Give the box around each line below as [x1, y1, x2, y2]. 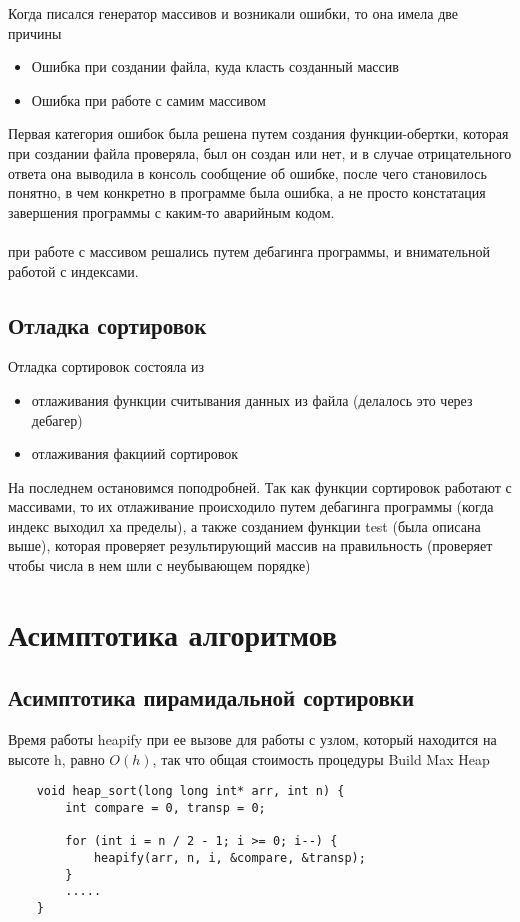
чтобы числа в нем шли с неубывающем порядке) [8, 555, 311, 576]
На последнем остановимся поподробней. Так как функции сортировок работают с [8, 476, 512, 497]
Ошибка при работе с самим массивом [31, 89, 266, 110]
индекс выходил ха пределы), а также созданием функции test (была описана [8, 515, 481, 536]
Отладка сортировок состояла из [8, 356, 205, 377]
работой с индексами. [8, 260, 139, 281]
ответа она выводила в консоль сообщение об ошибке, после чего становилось [8, 162, 487, 183]
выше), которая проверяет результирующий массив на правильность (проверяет [8, 535, 493, 556]
